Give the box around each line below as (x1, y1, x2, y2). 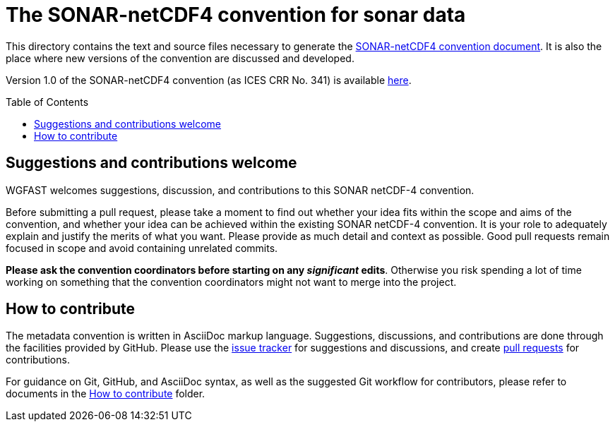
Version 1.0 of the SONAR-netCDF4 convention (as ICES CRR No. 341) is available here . (6, 73, 412, 86)
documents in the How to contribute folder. (6, 387, 205, 400)
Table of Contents (6, 95, 89, 108)
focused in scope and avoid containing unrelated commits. (6, 241, 278, 254)
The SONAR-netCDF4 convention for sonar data (6, 3, 466, 27)
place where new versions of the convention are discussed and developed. (6, 52, 354, 64)
